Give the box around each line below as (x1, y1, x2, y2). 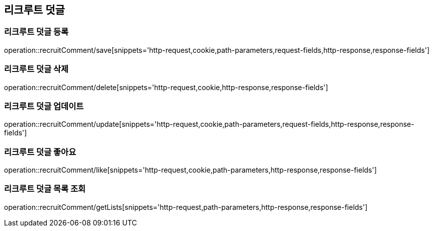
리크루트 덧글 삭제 (4, 64, 69, 74)
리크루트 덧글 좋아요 (4, 146, 76, 157)
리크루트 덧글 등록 (4, 27, 69, 37)
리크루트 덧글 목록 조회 (4, 184, 86, 194)
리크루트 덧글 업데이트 (4, 101, 84, 111)
